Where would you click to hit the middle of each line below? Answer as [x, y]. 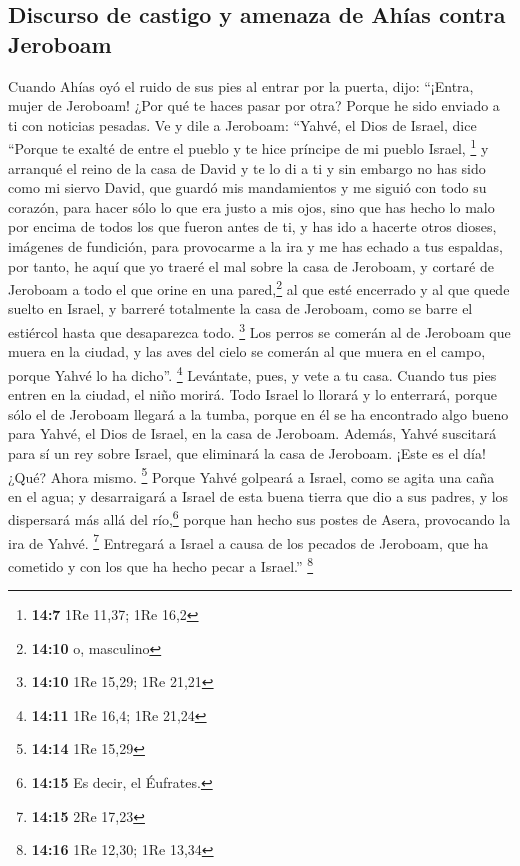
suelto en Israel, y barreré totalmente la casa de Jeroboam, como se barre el [240, 308]
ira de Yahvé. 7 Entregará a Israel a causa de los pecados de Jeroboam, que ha [248, 541]
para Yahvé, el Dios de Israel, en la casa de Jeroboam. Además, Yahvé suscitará [252, 433]
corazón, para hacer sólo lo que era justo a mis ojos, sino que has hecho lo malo [251, 206]
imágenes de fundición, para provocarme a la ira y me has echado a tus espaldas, [255, 246]
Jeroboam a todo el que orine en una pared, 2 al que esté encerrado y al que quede [259, 287]
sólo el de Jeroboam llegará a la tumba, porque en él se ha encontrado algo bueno [258, 413]
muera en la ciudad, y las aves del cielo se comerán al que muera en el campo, [247, 351]
